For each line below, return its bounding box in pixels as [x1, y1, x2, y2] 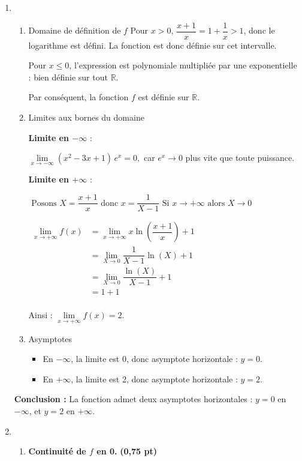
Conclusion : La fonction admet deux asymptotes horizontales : [14, 393, 253, 405]
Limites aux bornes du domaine [28, 111, 144, 124]
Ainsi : [28, 309, 53, 321]
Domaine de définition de [28, 24, 121, 37]
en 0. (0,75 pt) [96, 445, 157, 457]
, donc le [243, 24, 275, 37]
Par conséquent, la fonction [28, 91, 129, 103]
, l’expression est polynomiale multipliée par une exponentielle [69, 59, 297, 71]
